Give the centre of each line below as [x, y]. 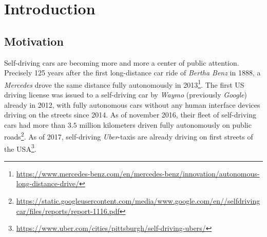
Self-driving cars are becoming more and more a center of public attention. [122, 62]
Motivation [34, 41]
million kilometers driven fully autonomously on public [165, 124]
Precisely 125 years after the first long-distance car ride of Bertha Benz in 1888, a [132, 73]
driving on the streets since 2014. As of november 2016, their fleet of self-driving [130, 115]
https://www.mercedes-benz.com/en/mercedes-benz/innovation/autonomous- [138, 173]
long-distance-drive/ [48, 183]
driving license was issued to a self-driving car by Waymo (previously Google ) [126, 95]
